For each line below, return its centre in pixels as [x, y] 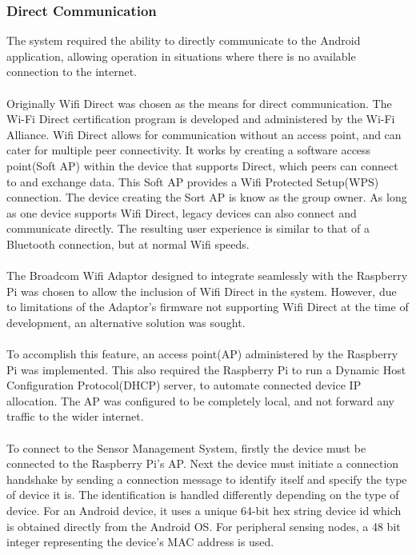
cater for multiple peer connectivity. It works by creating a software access [189, 150]
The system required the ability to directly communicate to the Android [184, 40]
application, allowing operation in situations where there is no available [181, 56]
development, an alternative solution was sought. [126, 322]
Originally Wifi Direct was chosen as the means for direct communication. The [199, 103]
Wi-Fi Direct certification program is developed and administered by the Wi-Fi [201, 119]
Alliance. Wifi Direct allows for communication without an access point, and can [204, 134]
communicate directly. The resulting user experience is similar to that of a [188, 228]
